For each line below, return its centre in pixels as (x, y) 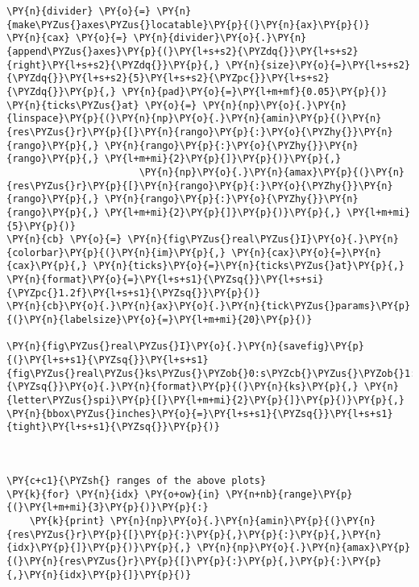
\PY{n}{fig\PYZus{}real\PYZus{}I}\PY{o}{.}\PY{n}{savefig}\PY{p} (185, 347)
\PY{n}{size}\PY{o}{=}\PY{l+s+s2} (318, 65)
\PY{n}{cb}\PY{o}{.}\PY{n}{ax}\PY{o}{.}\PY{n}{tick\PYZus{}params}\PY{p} (209, 306)
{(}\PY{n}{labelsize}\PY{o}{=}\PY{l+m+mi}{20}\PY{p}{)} (160, 320)
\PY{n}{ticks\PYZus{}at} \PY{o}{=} (102, 105)
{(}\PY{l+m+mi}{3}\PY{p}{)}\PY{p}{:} (108, 508)
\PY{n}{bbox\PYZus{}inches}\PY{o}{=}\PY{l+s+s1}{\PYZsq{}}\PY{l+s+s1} (200, 413)
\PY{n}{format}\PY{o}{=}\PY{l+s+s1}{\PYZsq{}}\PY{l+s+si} (165, 280)
